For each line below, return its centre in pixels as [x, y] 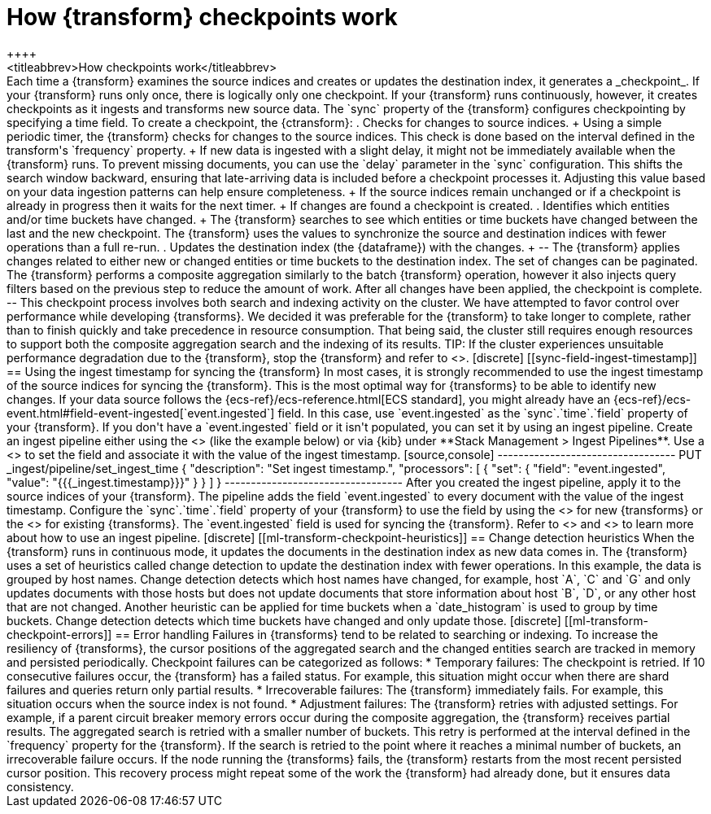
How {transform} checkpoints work [202, 17]
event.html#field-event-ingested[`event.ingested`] [141, 413]
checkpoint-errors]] [59, 634]
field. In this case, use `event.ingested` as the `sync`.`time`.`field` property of [483, 413]
